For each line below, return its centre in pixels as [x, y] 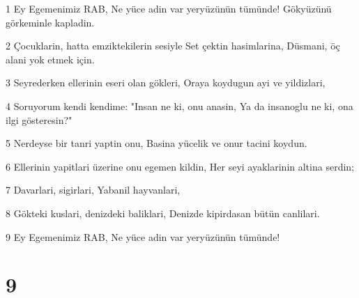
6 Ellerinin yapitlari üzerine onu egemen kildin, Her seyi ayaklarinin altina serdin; [180, 166]
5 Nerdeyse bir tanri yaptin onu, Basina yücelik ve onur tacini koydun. [156, 143]
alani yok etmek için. [50, 59]
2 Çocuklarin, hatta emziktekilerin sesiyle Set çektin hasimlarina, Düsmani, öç [173, 46]
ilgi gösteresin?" [39, 119]
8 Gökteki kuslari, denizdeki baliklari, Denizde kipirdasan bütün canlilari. [163, 213]
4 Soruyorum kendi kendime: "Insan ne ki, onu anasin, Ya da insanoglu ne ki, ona [179, 105]
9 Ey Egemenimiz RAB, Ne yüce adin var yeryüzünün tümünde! [143, 236]
